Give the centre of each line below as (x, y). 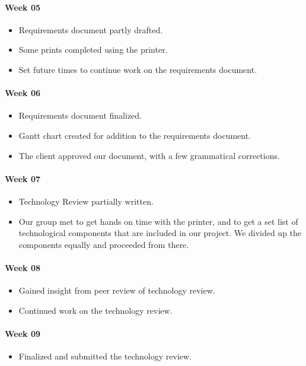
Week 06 (23, 93)
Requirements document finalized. (80, 115)
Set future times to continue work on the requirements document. (138, 69)
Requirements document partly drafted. (91, 29)
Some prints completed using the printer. (93, 50)
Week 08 (23, 267)
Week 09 (23, 333)
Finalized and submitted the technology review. (105, 356)
